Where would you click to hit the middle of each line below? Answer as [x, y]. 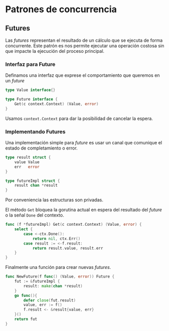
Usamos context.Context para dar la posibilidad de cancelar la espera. [79, 118]
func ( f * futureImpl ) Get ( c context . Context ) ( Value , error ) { [74, 225]
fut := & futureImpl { [37, 281]
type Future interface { [31, 99]
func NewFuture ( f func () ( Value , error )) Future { [60, 277]
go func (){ [26, 295]
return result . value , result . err [67, 248]
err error [27, 167]
